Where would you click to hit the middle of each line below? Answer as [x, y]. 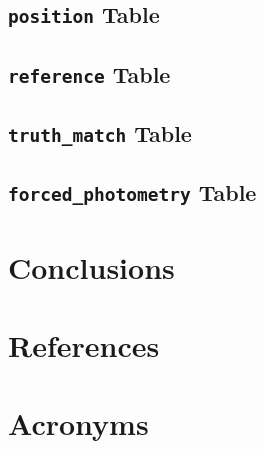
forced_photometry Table [132, 192]
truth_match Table [100, 133]
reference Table [89, 73]
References [84, 345]
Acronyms [78, 423]
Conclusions [91, 266]
